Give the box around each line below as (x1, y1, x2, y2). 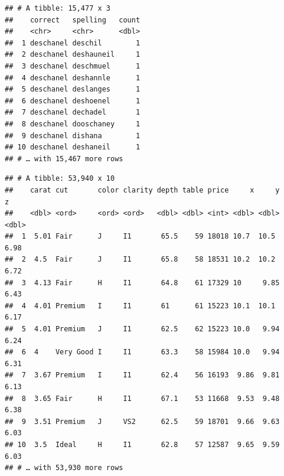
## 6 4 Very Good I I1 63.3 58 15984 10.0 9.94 (5, 348, 280, 357)
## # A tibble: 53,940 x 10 (5, 174, 115, 183)
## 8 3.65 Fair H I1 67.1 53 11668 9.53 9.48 (5, 394, 280, 403)
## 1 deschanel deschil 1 (5, 38, 141, 47)
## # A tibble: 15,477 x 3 (5, 4, 110, 12)
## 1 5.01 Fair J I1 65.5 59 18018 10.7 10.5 (5, 232, 276, 241)
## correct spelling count (5, 15, 141, 24)
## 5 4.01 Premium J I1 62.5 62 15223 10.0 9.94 (5, 325, 280, 334)
